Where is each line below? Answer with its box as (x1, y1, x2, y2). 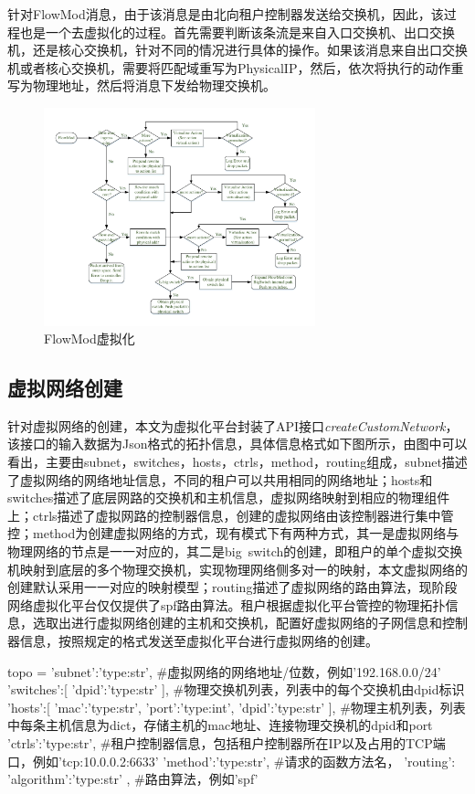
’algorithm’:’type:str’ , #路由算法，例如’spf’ (7, 769, 259, 789)
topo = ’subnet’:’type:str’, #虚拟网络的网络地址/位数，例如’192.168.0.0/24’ (7, 662, 441, 681)
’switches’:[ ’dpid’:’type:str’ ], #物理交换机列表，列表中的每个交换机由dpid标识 (7, 680, 465, 699)
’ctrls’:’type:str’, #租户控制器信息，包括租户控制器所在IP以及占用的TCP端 (7, 733, 446, 752)
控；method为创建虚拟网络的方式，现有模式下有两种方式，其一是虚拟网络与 (7, 524, 459, 543)
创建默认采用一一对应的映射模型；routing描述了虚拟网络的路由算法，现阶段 (7, 577, 458, 597)
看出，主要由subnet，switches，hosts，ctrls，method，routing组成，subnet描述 (7, 452, 468, 471)
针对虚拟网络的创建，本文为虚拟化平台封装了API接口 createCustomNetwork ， (7, 416, 459, 435)
